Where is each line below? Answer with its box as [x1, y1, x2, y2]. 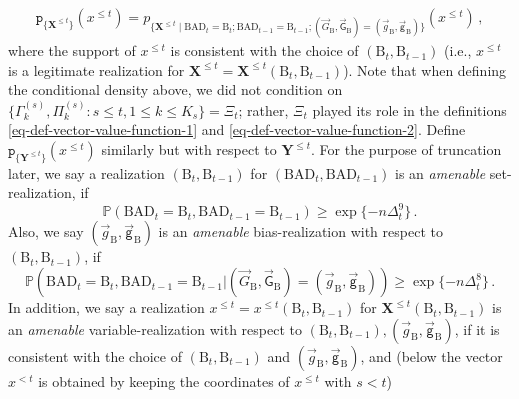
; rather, [238, 99, 289, 120]
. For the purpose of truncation [311, 139, 502, 159]
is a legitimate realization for [8, 59, 185, 80]
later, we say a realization [8, 162, 165, 183]
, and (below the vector [360, 345, 503, 366]
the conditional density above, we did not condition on [8, 79, 343, 100]
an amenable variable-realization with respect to [8, 318, 302, 339]
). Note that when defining [343, 59, 507, 80]
